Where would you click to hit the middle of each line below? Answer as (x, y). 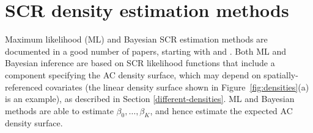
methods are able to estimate (59, 110)
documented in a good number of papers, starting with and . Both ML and (145, 51)
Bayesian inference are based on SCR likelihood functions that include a (140, 63)
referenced (24, 87)
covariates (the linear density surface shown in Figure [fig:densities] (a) (177, 87)
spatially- (281, 74)
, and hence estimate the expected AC (221, 110)
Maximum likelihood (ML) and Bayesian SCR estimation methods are (136, 39)
